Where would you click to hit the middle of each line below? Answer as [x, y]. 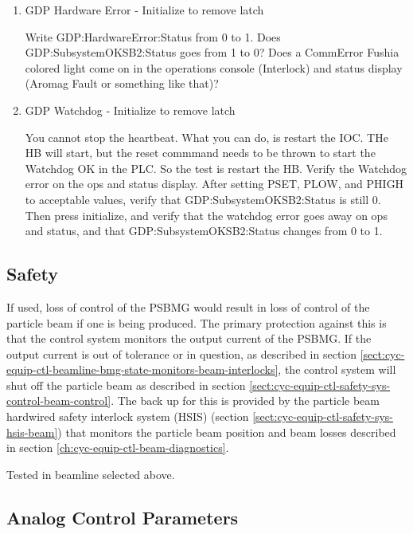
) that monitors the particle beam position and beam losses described [227, 432]
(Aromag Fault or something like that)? [122, 83]
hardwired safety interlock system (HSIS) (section [128, 416]
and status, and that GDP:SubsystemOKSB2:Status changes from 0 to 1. [204, 231]
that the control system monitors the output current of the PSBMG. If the [189, 338]
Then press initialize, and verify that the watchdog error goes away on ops [206, 215]
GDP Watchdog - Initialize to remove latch [130, 110]
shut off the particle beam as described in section [126, 385]
